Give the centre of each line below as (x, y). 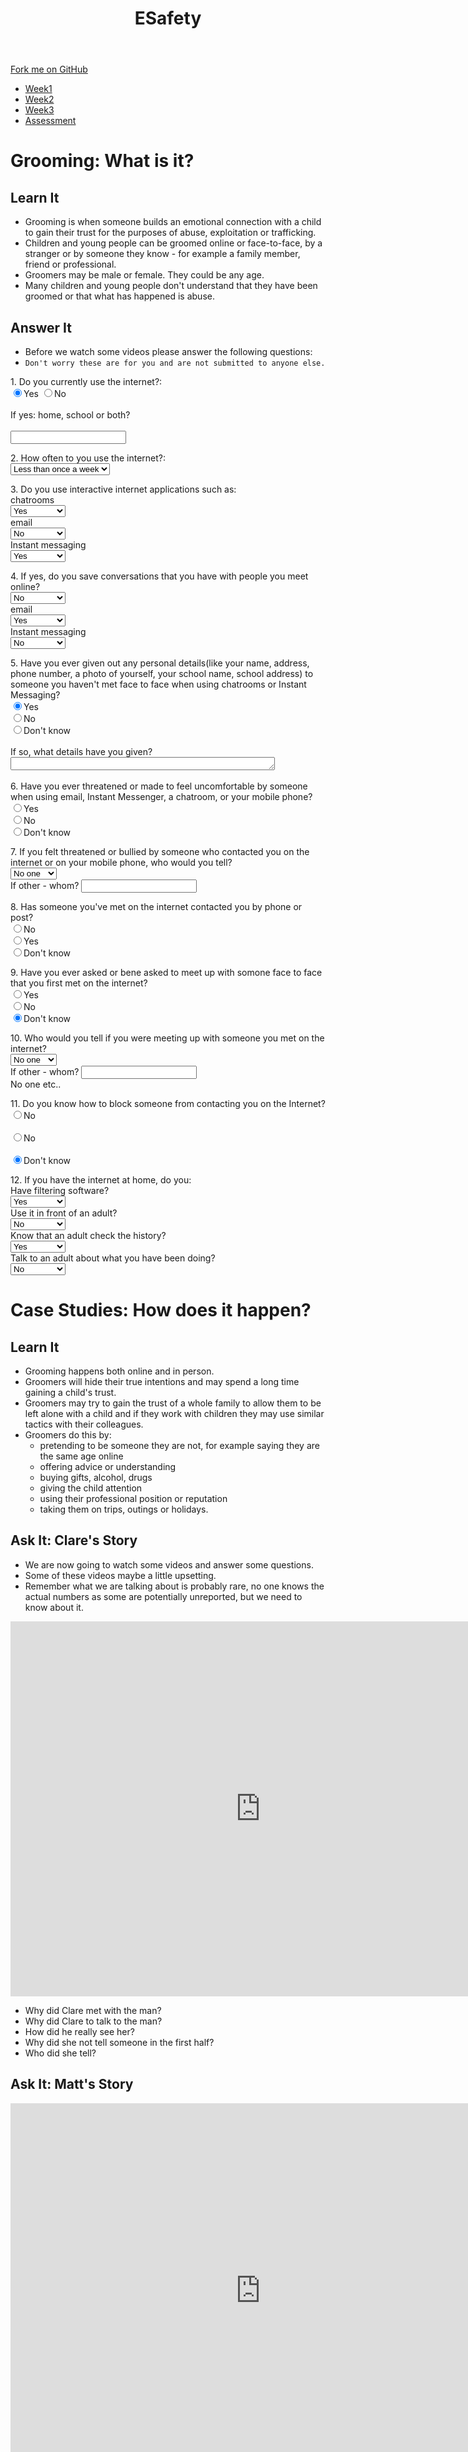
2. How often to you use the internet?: (88, 458)
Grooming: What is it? (102, 161)
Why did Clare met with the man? (93, 2010)
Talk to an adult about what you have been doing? (113, 1258)
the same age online (81, 1456)
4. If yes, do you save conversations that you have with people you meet (159, 576)
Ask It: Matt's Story (72, 2084)
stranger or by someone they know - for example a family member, (162, 254)
